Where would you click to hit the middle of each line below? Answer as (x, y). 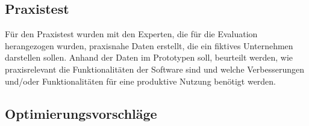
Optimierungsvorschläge (81, 113)
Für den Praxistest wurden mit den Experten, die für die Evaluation (131, 34)
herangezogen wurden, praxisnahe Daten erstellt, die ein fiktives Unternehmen (149, 45)
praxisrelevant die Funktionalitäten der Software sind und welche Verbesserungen (154, 69)
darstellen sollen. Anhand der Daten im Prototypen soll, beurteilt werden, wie (149, 57)
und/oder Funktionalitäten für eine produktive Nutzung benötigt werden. (141, 81)
